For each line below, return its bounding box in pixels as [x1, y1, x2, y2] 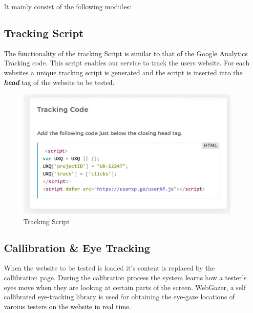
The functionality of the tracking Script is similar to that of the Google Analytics [4, 48, 248, 58]
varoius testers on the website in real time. [4, 301, 131, 311]
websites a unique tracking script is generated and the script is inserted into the [4, 67, 243, 77]
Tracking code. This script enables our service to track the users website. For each [4, 58, 250, 68]
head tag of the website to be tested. [4, 77, 115, 87]
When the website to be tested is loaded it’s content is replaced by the [4, 263, 215, 273]
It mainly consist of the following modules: [4, 1, 131, 11]
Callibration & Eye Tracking [4, 240, 150, 255]
